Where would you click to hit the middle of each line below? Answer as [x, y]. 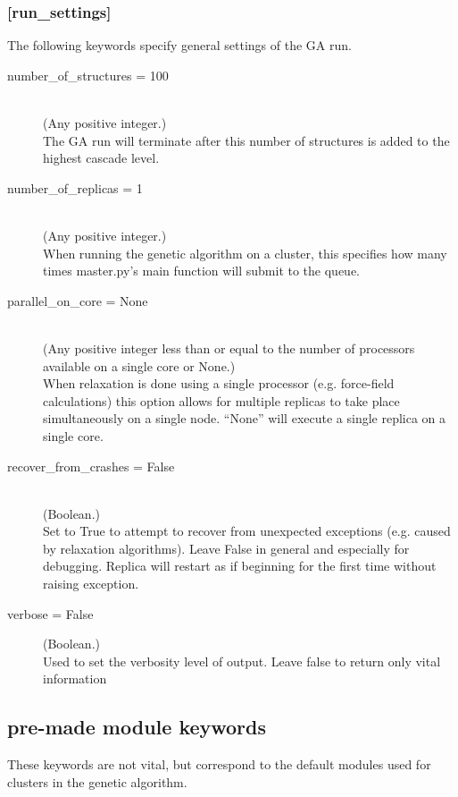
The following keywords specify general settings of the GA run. [179, 45]
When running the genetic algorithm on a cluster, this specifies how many [245, 253]
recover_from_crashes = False [91, 466]
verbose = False [50, 613]
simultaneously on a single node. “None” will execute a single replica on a [245, 418]
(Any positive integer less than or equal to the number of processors [229, 348]
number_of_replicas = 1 [75, 187]
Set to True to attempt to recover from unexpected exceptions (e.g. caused [247, 531]
